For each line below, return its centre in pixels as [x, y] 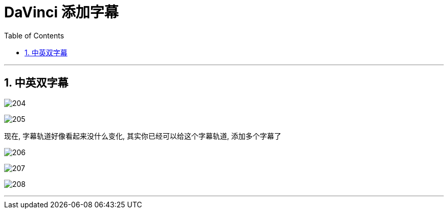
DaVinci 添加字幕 [61, 12]
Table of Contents [34, 35]
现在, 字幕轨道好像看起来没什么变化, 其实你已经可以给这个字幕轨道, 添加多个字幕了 [143, 136]
